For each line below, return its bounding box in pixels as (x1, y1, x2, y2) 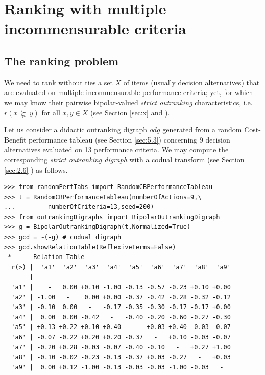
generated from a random (162, 124, 242, 135)
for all (41, 107, 60, 118)
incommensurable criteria (4, 18, 187, 39)
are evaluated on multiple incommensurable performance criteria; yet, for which (4, 87, 253, 98)
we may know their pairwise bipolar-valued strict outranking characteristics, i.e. (4, 97, 253, 107)
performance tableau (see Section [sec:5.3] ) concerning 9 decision (29, 134, 230, 145)
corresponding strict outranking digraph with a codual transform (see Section (4, 154, 245, 165)
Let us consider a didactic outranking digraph (4, 124, 148, 135)
